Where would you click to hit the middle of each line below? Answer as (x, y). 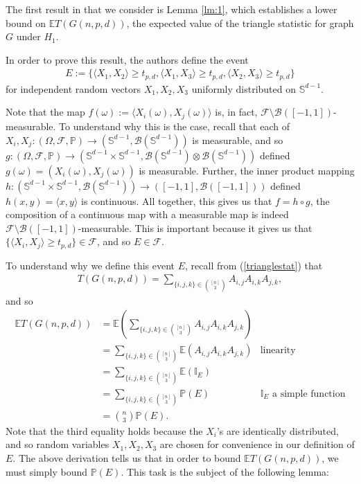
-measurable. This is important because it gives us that (195, 227)
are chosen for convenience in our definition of (257, 444)
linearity (278, 351)
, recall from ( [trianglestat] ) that (254, 265)
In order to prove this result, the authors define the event (127, 59)
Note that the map (45, 112)
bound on (26, 23)
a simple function (309, 394)
